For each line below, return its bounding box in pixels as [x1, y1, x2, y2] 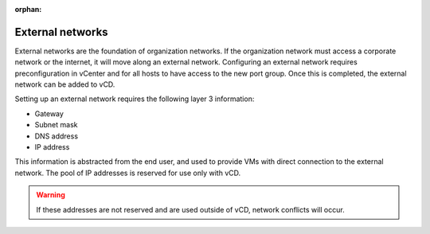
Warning [36, 190, 65, 200]
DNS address [34, 131, 79, 141]
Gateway [34, 108, 64, 119]
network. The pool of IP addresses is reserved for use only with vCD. [14, 168, 241, 177]
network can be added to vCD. [14, 80, 115, 89]
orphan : [14, 5, 42, 14]
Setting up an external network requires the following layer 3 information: [14, 94, 255, 103]
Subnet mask [34, 120, 78, 130]
